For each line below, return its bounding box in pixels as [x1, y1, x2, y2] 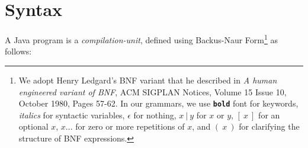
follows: [5, 45, 32, 57]
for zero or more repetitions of [75, 120, 185, 133]
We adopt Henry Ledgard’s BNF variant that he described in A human [18, 73, 277, 86]
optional [18, 120, 49, 133]
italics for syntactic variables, [18, 108, 125, 121]
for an [258, 108, 280, 121]
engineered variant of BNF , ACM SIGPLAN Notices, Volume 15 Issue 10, [18, 85, 287, 98]
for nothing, [133, 108, 177, 121]
